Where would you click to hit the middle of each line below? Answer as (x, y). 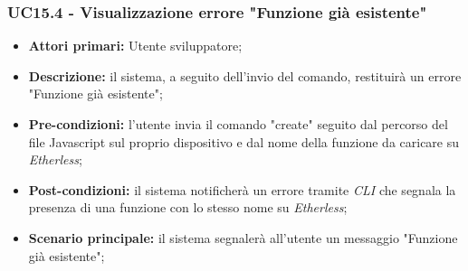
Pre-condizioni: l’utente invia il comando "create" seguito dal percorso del (238, 124)
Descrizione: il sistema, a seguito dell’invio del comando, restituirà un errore (245, 75)
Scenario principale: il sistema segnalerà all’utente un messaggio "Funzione (243, 237)
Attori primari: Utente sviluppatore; (135, 46)
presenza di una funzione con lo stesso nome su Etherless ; (188, 207)
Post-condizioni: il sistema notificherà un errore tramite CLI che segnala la (242, 189)
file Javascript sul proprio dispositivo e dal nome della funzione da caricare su (244, 141)
